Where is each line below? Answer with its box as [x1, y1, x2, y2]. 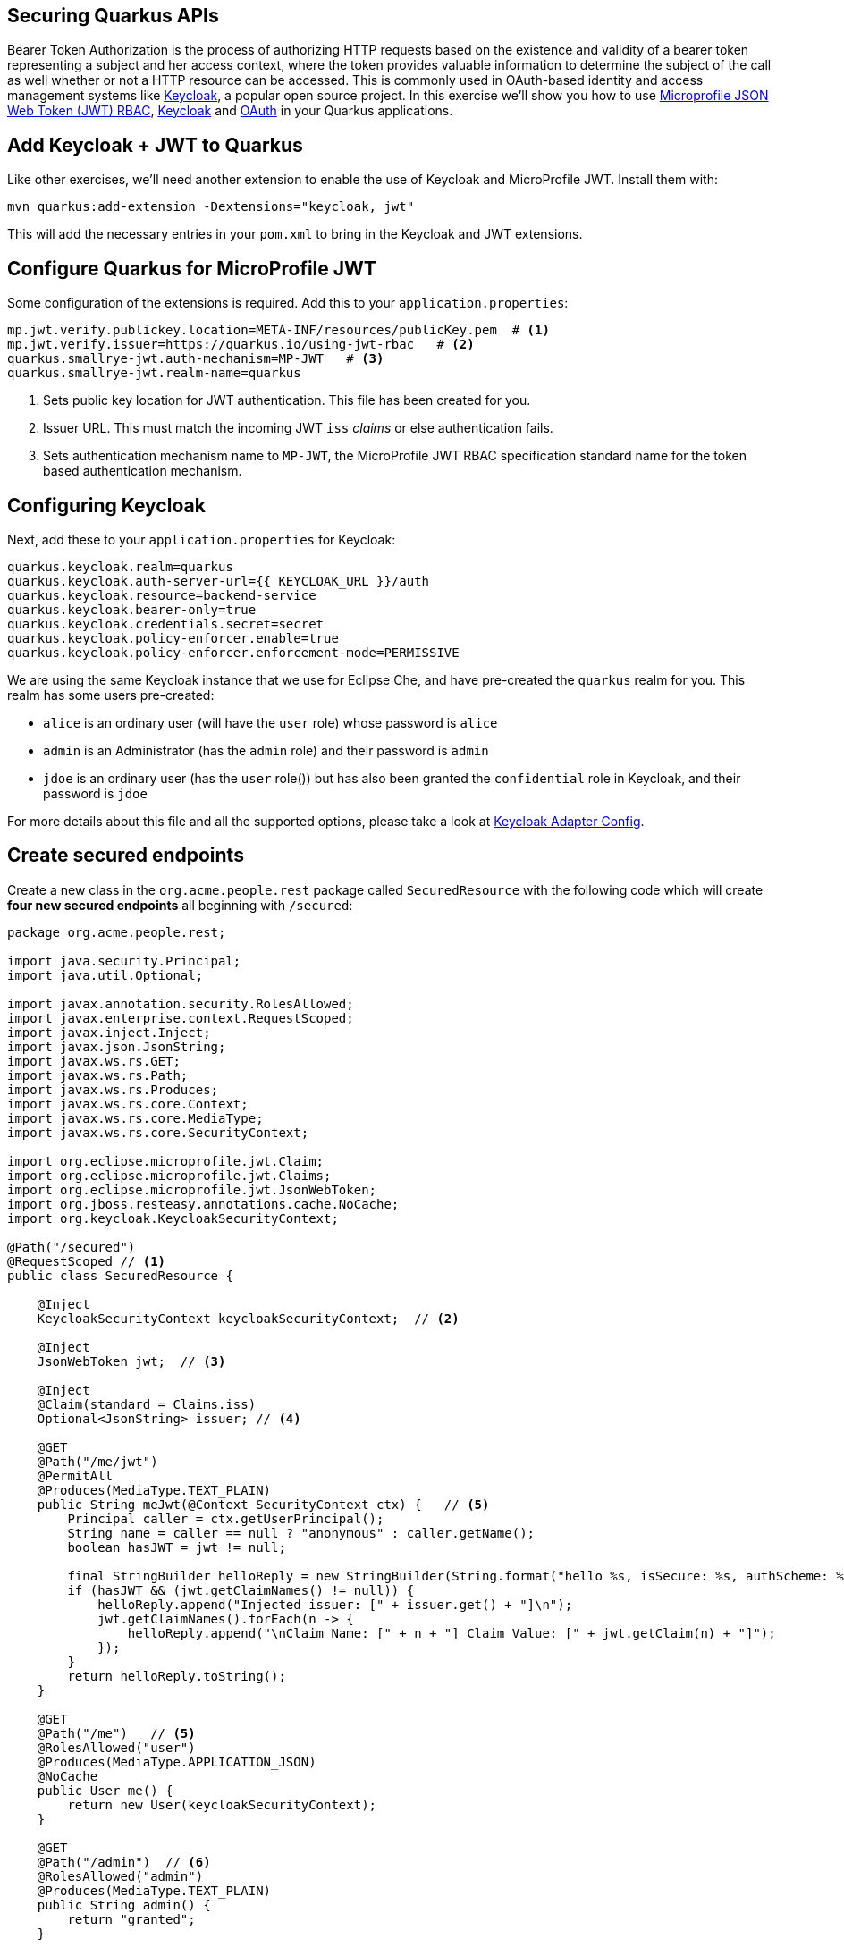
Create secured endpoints [7, 844, 244, 867]
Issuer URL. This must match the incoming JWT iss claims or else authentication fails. [43, 420, 553, 436]
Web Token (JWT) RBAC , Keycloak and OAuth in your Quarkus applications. [7, 103, 453, 119]
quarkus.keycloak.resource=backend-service [7, 587, 316, 603]
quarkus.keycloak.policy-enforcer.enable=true [7, 630, 339, 645]
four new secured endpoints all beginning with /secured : [7, 897, 353, 913]
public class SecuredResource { [7, 1268, 233, 1283]
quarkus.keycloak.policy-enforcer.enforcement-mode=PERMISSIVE [7, 645, 460, 660]
